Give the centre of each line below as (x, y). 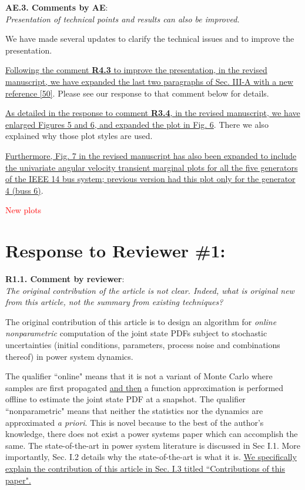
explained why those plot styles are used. (79, 136)
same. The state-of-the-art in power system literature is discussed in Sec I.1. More (153, 445)
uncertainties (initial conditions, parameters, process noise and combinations (143, 345)
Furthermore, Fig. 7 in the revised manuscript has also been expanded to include (151, 155)
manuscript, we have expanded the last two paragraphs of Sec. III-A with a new (149, 81)
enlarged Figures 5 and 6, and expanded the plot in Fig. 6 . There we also (137, 124)
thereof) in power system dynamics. (69, 356)
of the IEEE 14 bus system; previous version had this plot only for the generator (150, 179)
